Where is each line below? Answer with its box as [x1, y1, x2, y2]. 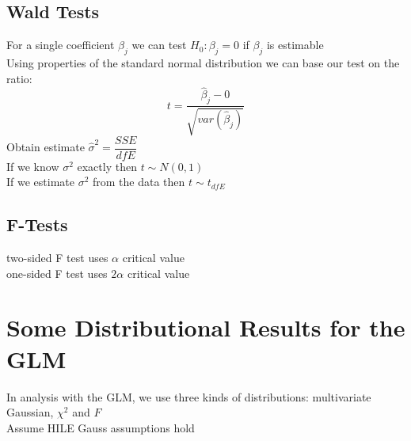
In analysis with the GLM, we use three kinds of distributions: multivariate [6, 388, 371, 405]
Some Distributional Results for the [6, 311, 405, 344]
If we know [6, 158, 59, 174]
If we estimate [6, 173, 74, 190]
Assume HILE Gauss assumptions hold [6, 419, 195, 435]
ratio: [6, 70, 32, 86]
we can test [131, 36, 187, 53]
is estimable [266, 36, 324, 53]
